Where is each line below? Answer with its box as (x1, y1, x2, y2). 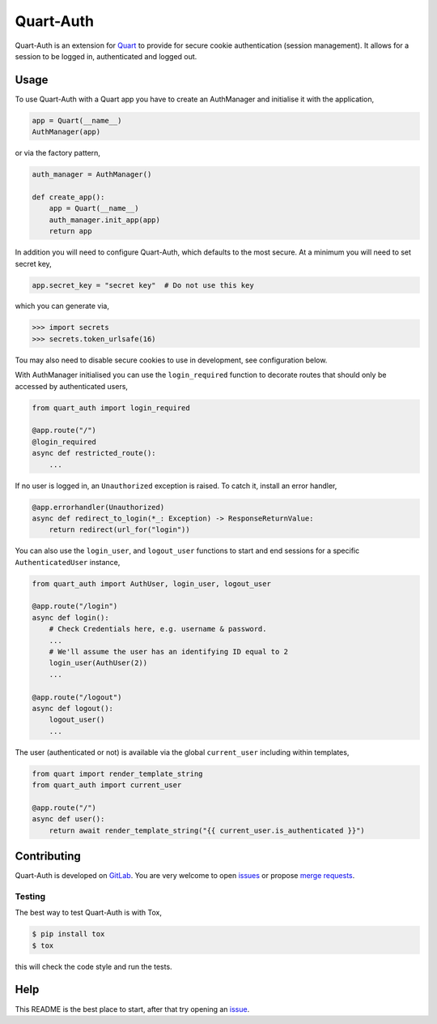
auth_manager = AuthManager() (32, 170, 152, 179)
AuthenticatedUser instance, (15, 557, 121, 567)
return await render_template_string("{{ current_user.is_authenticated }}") (49, 825, 366, 835)
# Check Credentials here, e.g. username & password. (49, 624, 267, 634)
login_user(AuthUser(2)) (49, 658, 148, 668)
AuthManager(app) (32, 127, 101, 137)
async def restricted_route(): (32, 448, 157, 458)
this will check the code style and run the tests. (15, 962, 173, 971)
